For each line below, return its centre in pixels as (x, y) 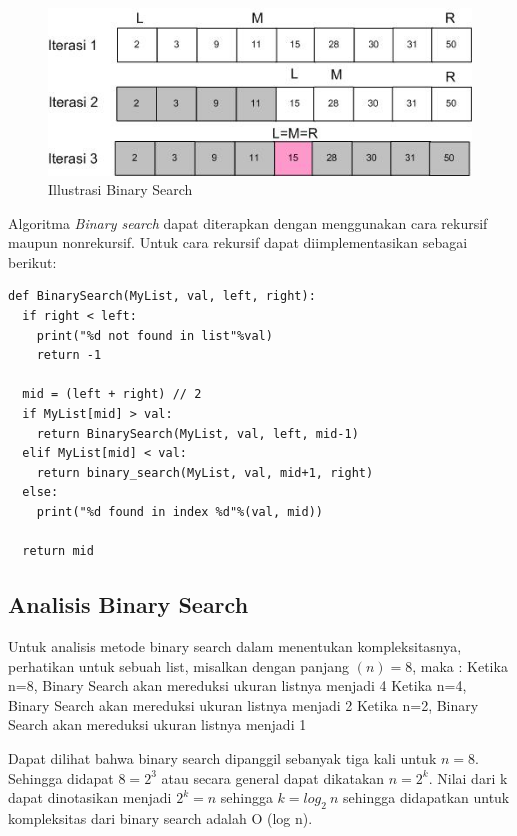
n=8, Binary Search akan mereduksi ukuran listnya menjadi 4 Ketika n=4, (237, 685)
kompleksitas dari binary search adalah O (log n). (160, 817)
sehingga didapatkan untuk (426, 797)
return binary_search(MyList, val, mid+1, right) (205, 472)
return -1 (69, 355)
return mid (58, 551)
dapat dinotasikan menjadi (90, 797)
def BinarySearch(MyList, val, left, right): (162, 296)
